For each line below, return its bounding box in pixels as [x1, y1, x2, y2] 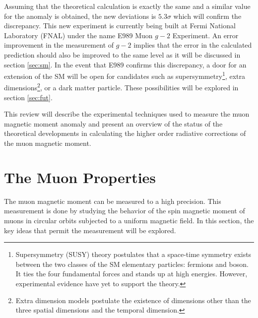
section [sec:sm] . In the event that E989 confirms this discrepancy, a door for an [4, 59, 247, 69]
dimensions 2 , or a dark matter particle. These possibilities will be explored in [4, 81, 239, 93]
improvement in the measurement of [4, 40, 114, 50]
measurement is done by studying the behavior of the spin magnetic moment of [4, 205, 245, 216]
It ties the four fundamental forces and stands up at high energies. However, [15, 268, 248, 279]
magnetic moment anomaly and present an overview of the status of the [4, 118, 223, 128]
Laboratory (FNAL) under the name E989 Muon [4, 30, 153, 40]
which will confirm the [173, 10, 242, 21]
